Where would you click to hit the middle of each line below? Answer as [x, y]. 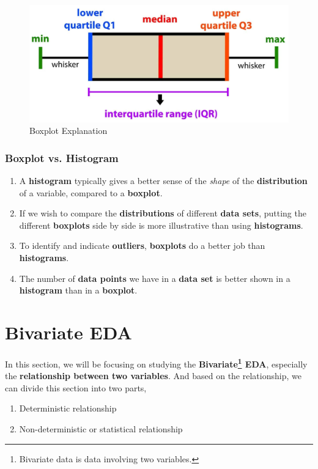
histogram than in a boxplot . [78, 290]
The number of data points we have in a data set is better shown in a [155, 278]
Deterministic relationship [68, 408]
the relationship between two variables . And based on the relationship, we [153, 376]
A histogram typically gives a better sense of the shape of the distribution [163, 181]
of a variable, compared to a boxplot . [91, 192]
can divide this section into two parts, [76, 387]
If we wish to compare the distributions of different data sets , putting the [163, 213]
